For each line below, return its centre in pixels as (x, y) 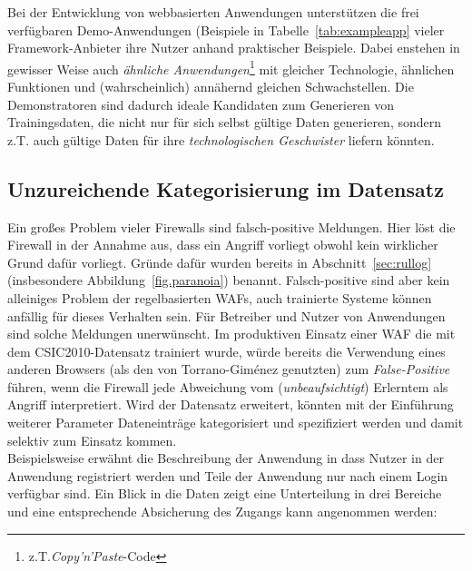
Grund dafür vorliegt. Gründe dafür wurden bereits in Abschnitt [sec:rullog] (220, 262)
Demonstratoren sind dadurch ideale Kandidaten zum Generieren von (201, 104)
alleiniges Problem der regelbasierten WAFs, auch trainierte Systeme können (220, 297)
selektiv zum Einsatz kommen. (92, 440)
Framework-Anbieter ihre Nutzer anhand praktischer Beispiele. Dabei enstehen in (234, 48)
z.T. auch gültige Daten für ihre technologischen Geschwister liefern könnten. (221, 139)
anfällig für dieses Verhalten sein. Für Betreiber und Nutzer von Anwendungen (226, 315)
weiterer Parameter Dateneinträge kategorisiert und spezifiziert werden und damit (236, 423)
